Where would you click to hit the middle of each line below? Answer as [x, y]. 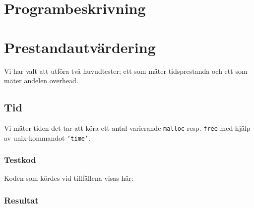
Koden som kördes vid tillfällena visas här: [69, 178]
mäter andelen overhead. [41, 80]
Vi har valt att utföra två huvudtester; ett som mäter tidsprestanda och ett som [126, 71]
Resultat [21, 200]
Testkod [20, 160]
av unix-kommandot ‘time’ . [47, 137]
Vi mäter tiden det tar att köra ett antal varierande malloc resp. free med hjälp [127, 128]
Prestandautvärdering [80, 47]
